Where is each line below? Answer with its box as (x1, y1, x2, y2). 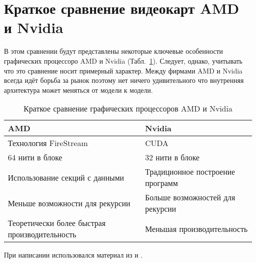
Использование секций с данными (8, 171, 124, 183)
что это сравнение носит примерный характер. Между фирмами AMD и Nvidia (4, 65, 243, 75)
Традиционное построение (145, 166, 235, 178)
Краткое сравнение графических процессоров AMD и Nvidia (24, 103, 232, 114)
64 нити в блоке (8, 151, 63, 163)
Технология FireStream (8, 137, 88, 149)
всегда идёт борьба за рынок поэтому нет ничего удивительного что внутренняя (4, 75, 244, 85)
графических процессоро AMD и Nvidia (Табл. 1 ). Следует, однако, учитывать (4, 55, 243, 66)
